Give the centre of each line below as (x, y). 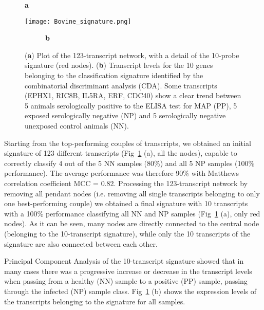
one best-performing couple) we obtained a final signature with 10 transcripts (126, 203)
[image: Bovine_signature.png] (78, 21)
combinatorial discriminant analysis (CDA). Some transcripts (121, 85)
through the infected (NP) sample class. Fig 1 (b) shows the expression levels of (130, 291)
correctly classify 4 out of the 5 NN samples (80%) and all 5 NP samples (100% (129, 163)
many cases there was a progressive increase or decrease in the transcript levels (128, 271)
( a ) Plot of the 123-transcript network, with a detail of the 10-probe (132, 55)
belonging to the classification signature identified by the (114, 75)
